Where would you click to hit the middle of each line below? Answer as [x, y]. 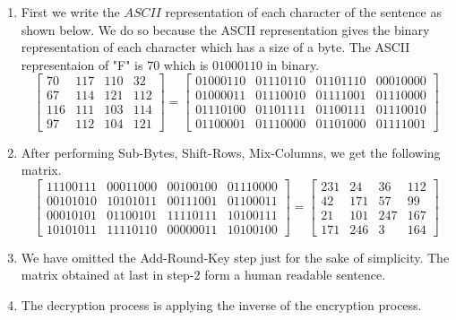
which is [186, 64]
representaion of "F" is [82, 64]
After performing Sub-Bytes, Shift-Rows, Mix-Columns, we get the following [231, 152]
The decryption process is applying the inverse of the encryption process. [221, 305]
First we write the [70, 12]
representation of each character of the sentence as [303, 12]
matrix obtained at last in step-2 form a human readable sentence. [203, 275]
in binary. [293, 64]
